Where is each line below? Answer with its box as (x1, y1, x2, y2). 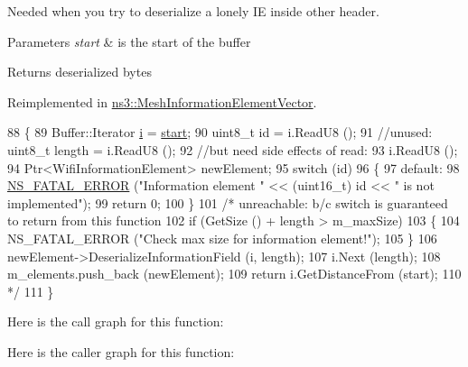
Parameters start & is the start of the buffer (7, 32, 251, 50)
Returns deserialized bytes (7, 62, 152, 81)
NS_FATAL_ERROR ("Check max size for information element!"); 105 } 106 (7, 228, 437, 247)
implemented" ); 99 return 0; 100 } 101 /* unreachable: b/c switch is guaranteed (7, 193, 448, 212)
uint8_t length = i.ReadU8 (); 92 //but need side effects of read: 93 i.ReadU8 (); (7, 140, 458, 159)
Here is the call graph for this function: (7, 312, 224, 331)
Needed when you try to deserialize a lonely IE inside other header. (7, 2, 379, 20)
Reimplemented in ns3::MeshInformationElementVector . (7, 92, 317, 111)
